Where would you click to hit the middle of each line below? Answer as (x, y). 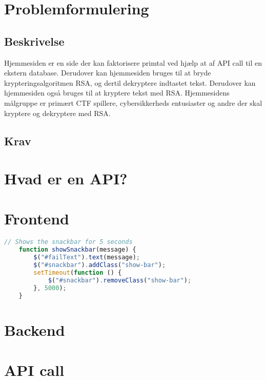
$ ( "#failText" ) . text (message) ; (87, 258)
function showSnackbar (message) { (77, 250)
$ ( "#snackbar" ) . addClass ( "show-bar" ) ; (100, 265)
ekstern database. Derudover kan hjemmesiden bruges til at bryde (108, 73)
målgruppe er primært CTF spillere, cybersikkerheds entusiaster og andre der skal (133, 102)
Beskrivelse (34, 41)
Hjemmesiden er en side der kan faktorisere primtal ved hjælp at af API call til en (133, 62)
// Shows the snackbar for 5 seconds (68, 242)
